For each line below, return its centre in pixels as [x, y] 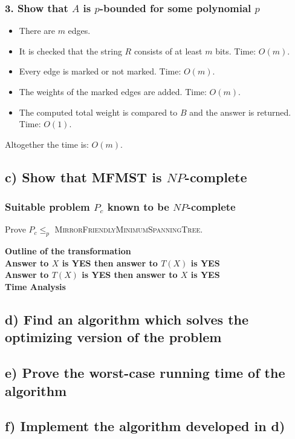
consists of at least [168, 51]
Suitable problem [47, 207]
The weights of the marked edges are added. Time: [113, 91]
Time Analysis [35, 286]
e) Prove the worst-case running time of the [145, 373]
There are [37, 31]
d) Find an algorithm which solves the [127, 319]
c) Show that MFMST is [83, 177]
